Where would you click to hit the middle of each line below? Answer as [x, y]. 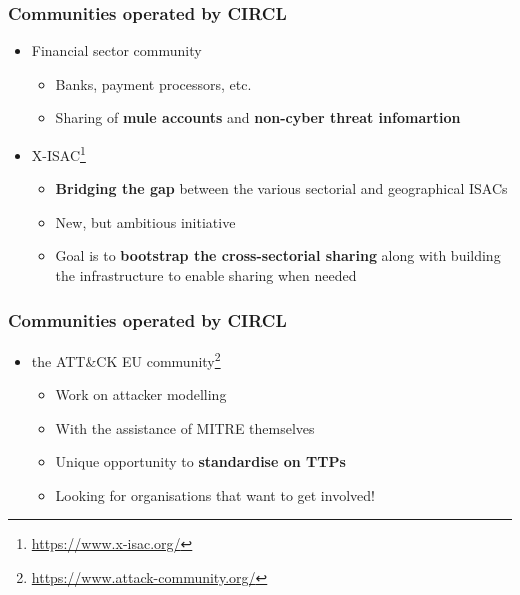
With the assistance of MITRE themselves [185, 427]
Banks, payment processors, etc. [153, 83]
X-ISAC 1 [58, 153]
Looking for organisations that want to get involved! [215, 494]
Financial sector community [116, 50]
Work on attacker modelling [141, 394]
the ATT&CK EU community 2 [126, 359]
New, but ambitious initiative [145, 221]
